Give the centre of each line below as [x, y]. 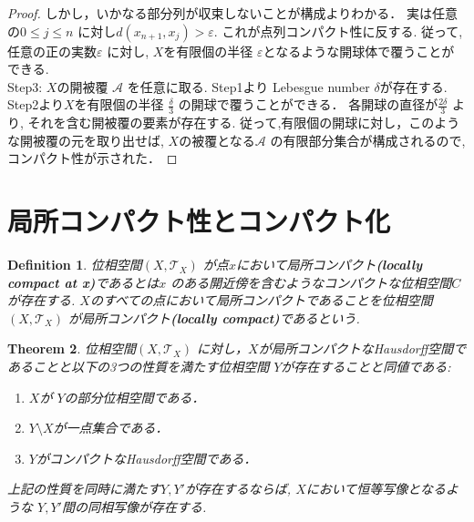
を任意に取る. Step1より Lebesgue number [248, 86]
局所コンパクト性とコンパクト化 [199, 221]
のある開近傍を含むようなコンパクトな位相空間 [311, 282]
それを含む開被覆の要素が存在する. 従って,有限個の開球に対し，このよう [244, 123]
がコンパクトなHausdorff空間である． [146, 458]
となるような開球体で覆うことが [359, 51]
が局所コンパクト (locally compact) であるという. [214, 317]
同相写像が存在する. [147, 507]
